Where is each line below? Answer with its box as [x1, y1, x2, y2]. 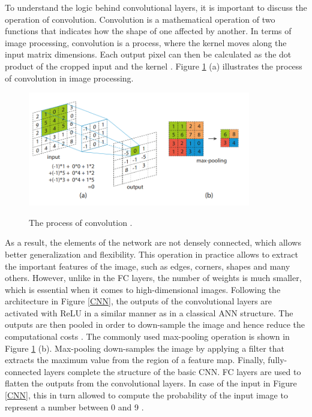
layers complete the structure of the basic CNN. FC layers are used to [44, 365, 301, 377]
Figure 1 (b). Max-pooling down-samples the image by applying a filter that [5, 342, 284, 354]
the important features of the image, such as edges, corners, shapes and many [5, 259, 290, 272]
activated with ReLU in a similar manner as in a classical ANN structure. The [5, 306, 293, 319]
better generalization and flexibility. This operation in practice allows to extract [5, 247, 298, 260]
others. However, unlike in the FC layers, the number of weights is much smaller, [5, 271, 302, 284]
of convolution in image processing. [5, 71, 134, 84]
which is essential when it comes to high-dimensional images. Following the [5, 283, 281, 295]
